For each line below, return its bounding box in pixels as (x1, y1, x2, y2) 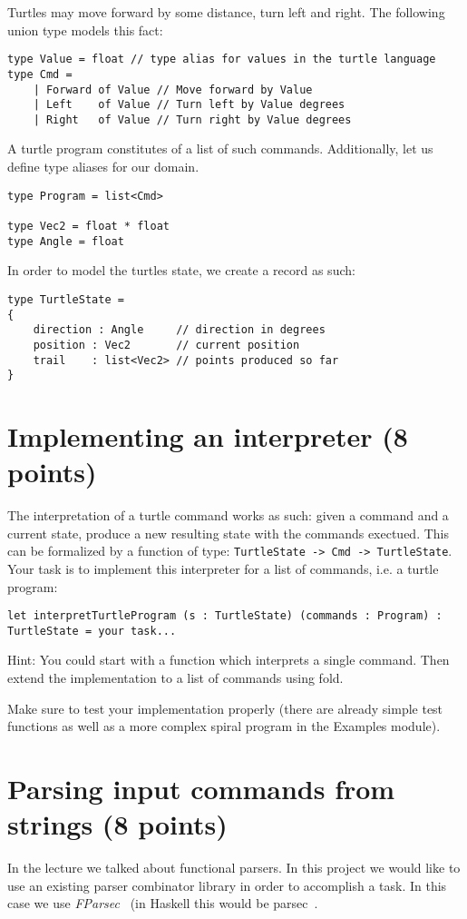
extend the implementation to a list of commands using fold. (7, 668, 344, 687)
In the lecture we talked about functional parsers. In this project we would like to (7, 858, 461, 877)
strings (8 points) (7, 805, 228, 843)
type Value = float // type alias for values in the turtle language (7, 53, 436, 66)
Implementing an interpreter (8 (7, 418, 408, 454)
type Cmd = (7, 67, 73, 81)
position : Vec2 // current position (33, 338, 300, 351)
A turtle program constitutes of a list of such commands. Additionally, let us (7, 139, 433, 158)
